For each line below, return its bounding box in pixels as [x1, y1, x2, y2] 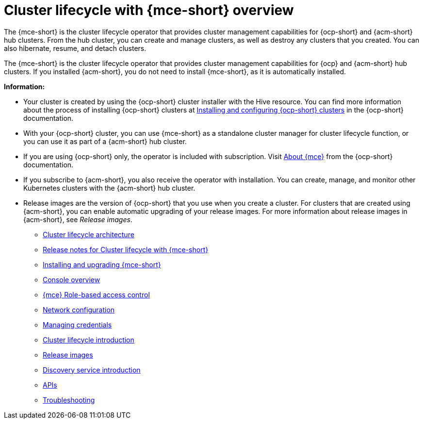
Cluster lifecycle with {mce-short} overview [4, 2, 294, 18]
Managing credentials [43, 320, 112, 329]
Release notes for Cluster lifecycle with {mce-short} [43, 245, 209, 254]
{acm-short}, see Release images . [23, 215, 132, 224]
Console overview [43, 275, 100, 284]
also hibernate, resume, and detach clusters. [4, 44, 146, 52]
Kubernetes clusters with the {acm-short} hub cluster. [23, 183, 195, 192]
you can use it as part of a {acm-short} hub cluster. [23, 137, 187, 146]
